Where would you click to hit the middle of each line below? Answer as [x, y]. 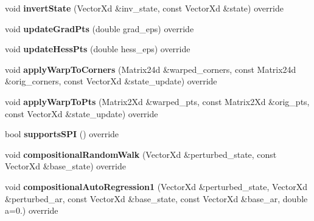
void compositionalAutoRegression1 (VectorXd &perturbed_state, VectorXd [156, 186]
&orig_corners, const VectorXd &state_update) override [111, 81]
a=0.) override [32, 210]
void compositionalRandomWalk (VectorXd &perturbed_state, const [141, 154]
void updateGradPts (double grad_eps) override [99, 28]
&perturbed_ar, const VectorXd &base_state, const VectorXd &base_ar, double [156, 198]
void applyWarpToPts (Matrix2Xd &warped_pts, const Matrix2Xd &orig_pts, [157, 101]
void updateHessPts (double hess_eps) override [98, 49]
